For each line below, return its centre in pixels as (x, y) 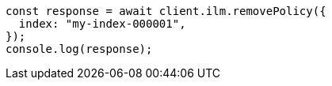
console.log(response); (79, 49)
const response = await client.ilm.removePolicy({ (166, 11)
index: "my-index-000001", (102, 24)
